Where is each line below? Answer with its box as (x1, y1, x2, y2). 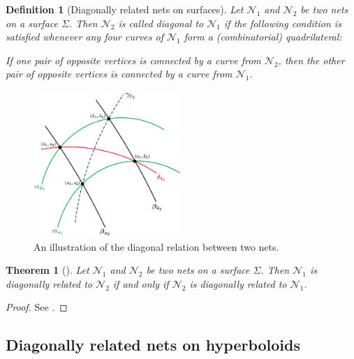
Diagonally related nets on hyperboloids (6, 334, 301, 356)
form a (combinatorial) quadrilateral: (184, 29, 342, 44)
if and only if (112, 276, 169, 291)
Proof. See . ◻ (6, 300, 68, 314)
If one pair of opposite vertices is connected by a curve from (6, 52, 261, 67)
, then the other (278, 52, 345, 67)
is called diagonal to (118, 15, 204, 30)
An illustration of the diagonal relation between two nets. (34, 239, 279, 254)
